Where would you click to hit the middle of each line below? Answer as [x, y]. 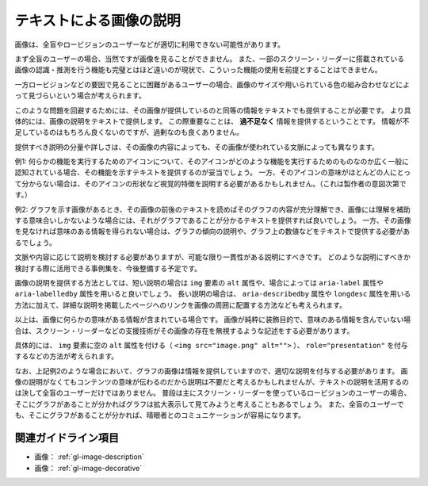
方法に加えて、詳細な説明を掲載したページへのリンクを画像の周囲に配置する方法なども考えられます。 [180, 304]
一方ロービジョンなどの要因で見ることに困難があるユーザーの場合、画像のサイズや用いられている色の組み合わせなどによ [212, 84]
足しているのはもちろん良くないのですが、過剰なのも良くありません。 [129, 132]
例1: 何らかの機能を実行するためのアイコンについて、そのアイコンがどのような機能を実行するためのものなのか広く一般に [212, 162]
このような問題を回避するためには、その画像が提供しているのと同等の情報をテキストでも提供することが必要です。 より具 [213, 110]
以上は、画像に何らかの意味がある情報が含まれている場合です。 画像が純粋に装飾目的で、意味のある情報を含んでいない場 [213, 320]
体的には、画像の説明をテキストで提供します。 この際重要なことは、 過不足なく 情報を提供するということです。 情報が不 [212, 121]
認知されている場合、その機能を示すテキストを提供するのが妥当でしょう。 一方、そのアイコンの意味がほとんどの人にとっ [213, 172]
